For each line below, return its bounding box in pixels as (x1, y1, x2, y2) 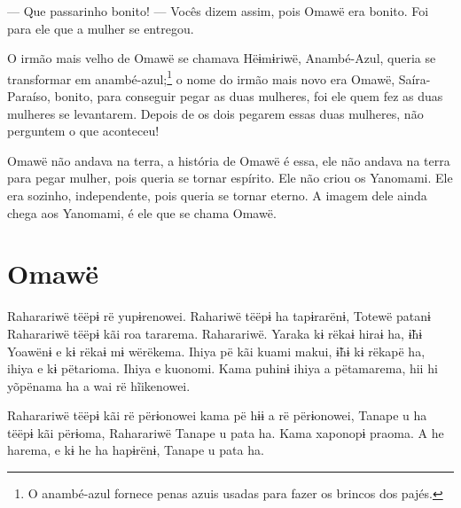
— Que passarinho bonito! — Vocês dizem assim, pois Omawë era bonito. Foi (7, 2, 429, 20)
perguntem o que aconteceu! (7, 121, 160, 140)
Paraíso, (7, 87, 51, 106)
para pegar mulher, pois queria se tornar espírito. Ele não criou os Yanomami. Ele (7, 168, 453, 187)
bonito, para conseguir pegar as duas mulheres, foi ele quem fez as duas (54, 87, 443, 106)
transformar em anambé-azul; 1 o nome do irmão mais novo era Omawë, (7, 66, 395, 88)
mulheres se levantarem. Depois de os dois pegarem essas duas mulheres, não (7, 104, 424, 122)
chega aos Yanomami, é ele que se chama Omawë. (7, 203, 277, 222)
